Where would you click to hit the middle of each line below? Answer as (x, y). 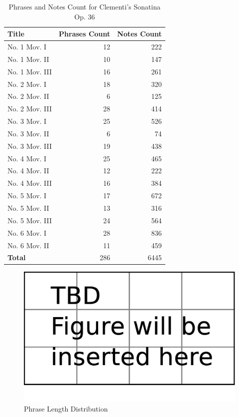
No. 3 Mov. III (30, 146)
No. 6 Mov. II (28, 245)
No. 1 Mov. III (30, 71)
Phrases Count (85, 34)
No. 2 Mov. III (30, 109)
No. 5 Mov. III (30, 220)
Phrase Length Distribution (66, 408)
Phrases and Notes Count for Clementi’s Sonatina (85, 6)
